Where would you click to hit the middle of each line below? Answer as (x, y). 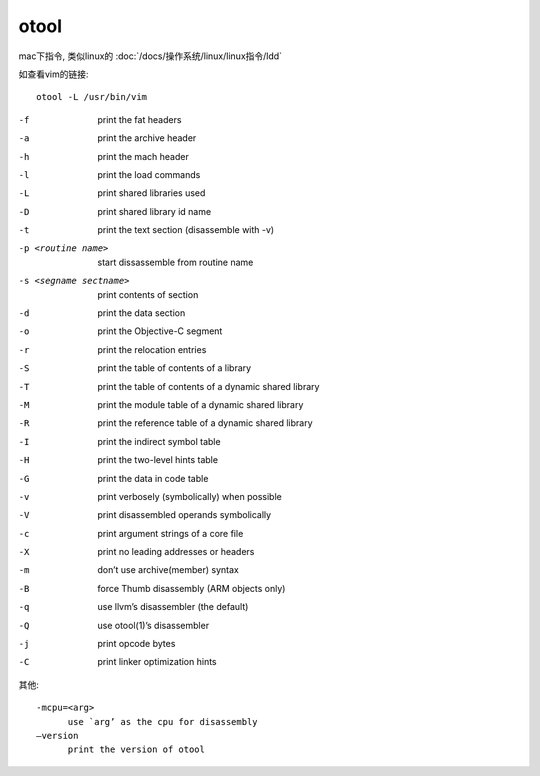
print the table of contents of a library (174, 368)
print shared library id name (154, 211)
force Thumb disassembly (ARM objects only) (191, 588)
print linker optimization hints (157, 662)
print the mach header (143, 156)
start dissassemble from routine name (175, 262)
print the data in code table (153, 478)
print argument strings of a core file (170, 533)
